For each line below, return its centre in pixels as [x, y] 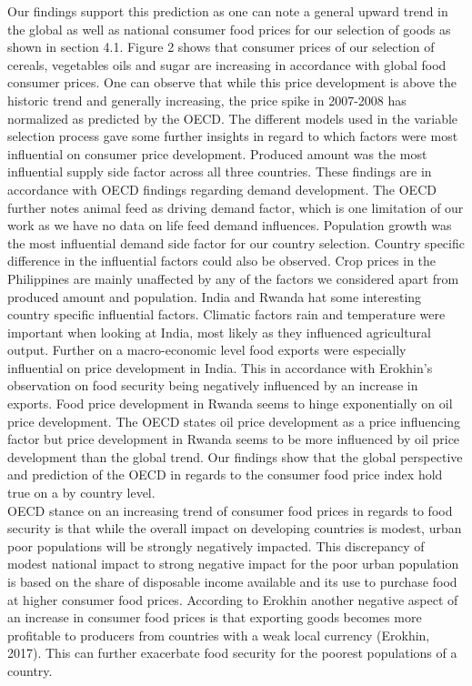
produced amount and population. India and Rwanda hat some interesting [215, 296]
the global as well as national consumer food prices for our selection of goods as [229, 29]
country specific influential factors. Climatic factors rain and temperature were [226, 314]
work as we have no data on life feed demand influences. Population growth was [230, 225]
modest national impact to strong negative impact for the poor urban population [233, 564]
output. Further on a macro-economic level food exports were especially [207, 350]
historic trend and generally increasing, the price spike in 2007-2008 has [207, 100]
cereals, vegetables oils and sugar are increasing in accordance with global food [227, 64]
